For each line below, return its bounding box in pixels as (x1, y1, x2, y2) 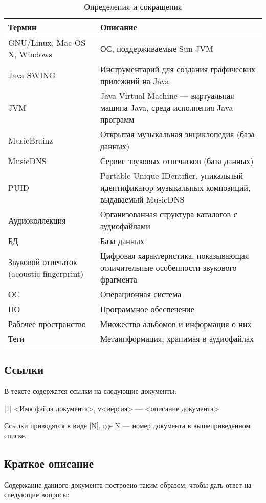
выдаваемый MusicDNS (100, 193, 185, 205)
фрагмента (100, 273, 137, 285)
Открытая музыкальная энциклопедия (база (100, 128, 255, 140)
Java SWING (8, 69, 56, 81)
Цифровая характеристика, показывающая (100, 250, 249, 261)
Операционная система (100, 288, 182, 300)
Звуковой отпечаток (8, 255, 77, 268)
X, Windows (8, 48, 52, 60)
